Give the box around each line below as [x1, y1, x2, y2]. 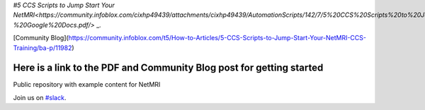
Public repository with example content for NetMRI [13, 80, 161, 89]
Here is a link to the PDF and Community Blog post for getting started [13, 62, 324, 74]
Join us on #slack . [13, 93, 67, 102]
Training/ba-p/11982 [13, 43, 72, 52]
